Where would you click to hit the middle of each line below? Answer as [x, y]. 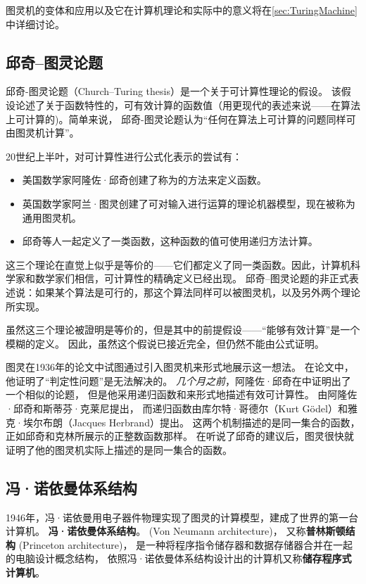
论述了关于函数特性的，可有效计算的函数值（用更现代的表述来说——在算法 [188, 104]
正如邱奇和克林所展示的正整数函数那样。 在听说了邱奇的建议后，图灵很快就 [180, 436]
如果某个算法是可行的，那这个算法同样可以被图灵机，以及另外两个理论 [197, 292]
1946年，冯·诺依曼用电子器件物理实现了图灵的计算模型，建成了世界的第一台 [182, 517]
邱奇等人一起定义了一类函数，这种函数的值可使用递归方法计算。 [170, 241]
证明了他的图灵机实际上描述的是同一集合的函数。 [119, 449]
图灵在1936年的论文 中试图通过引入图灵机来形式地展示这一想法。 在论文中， [180, 367]
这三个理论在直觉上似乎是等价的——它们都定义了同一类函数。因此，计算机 [178, 264]
